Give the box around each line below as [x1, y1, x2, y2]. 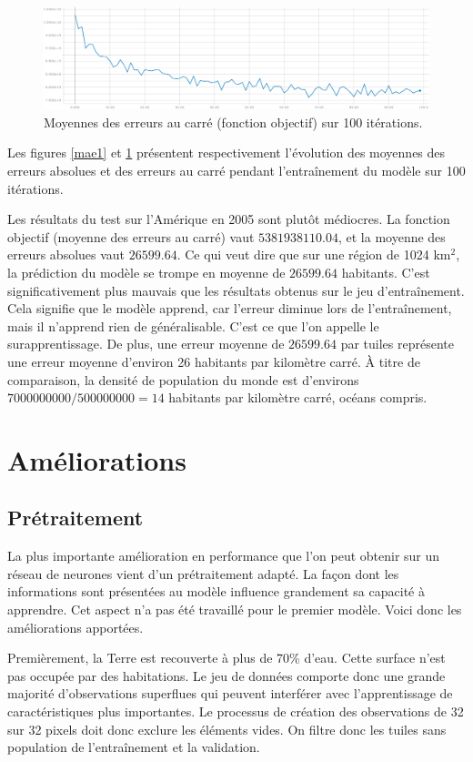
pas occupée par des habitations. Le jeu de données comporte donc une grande [7, 665, 446, 685]
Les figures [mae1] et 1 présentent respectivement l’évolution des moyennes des [7, 143, 446, 162]
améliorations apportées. [7, 617, 144, 636]
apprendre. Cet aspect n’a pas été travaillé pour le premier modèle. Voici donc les [7, 600, 462, 619]
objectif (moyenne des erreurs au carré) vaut [7, 227, 255, 246]
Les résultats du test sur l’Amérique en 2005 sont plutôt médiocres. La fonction [7, 209, 450, 229]
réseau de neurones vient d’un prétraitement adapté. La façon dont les [7, 564, 399, 583]
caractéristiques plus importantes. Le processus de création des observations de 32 [7, 702, 464, 721]
